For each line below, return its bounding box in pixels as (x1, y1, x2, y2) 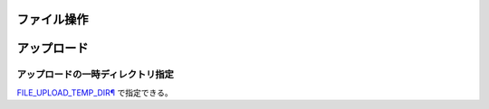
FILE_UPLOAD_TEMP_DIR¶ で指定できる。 (16, 86, 173, 98)
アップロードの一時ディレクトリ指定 (16, 68, 174, 81)
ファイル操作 (16, 12, 89, 27)
